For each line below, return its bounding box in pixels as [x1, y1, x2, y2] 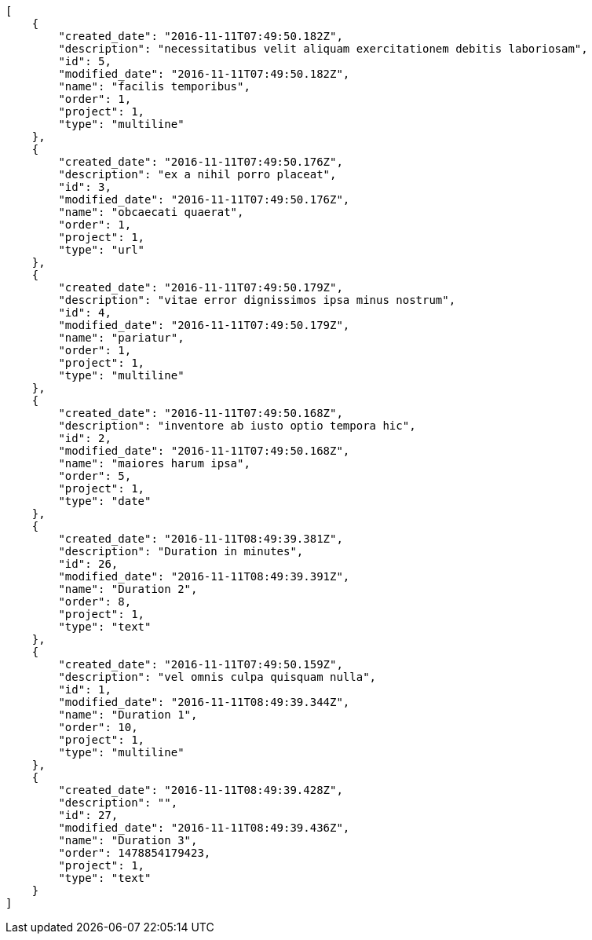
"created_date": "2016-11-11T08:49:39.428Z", [58, 784, 343, 796]
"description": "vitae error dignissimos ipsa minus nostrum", [58, 294, 456, 306]
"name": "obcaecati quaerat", [58, 206, 244, 218]
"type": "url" [58, 243, 145, 256]
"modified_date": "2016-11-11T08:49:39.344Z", [58, 696, 350, 708]
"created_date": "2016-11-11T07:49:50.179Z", [58, 281, 343, 294]
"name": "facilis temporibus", [58, 80, 250, 93]
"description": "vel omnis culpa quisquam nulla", [58, 671, 377, 683]
